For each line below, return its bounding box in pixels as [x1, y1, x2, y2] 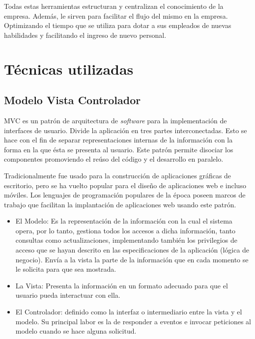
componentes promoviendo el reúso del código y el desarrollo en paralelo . [4, 154, 224, 164]
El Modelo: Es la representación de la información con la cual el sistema [15, 216, 232, 226]
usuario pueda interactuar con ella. [15, 290, 120, 300]
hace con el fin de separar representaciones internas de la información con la [4, 135, 233, 145]
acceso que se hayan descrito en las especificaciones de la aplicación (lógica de [15, 245, 250, 255]
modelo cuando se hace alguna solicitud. [15, 326, 137, 336]
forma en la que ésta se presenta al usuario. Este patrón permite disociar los [4, 144, 233, 154]
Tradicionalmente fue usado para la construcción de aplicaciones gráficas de [4, 170, 231, 180]
